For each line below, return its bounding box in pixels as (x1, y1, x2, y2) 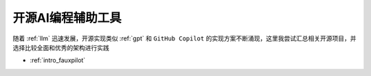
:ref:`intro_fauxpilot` (30, 56, 86, 64)
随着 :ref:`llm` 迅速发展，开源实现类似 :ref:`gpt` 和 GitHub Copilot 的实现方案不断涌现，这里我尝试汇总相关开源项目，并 (12, 34, 357, 42)
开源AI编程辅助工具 (12, 10, 122, 25)
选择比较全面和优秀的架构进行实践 (12, 43, 109, 51)
